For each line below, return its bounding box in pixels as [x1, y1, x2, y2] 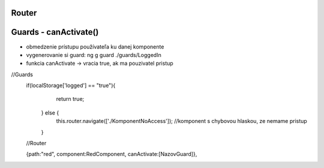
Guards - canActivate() [11, 27, 99, 37]
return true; [56, 95, 85, 103]
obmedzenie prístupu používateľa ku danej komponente [26, 43, 164, 50]
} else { [41, 109, 59, 116]
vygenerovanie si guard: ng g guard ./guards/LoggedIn [26, 51, 161, 58]
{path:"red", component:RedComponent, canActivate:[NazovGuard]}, [26, 151, 197, 158]
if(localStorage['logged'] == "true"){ [26, 82, 116, 89]
